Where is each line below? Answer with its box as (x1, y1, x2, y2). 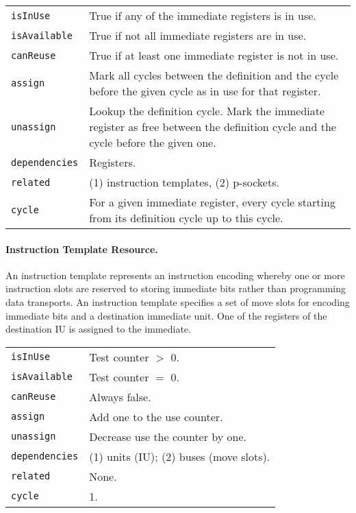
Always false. (89, 388, 151, 405)
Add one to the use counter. (89, 408, 223, 425)
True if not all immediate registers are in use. (89, 27, 307, 43)
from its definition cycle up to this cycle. (89, 210, 283, 226)
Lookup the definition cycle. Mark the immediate (89, 103, 325, 119)
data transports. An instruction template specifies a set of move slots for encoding (5, 294, 350, 309)
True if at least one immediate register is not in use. (89, 47, 339, 63)
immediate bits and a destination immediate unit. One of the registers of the (5, 308, 327, 322)
